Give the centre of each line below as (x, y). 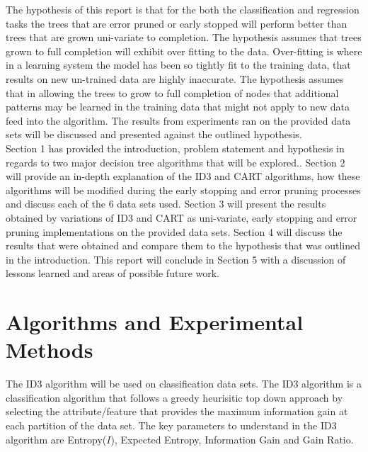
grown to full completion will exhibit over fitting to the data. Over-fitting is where (184, 51)
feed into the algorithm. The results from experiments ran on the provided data (178, 120)
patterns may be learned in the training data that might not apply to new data (178, 107)
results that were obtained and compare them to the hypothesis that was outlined (183, 245)
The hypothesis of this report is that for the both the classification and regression (183, 9)
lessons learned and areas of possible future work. (113, 273)
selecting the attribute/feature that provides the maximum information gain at (177, 411)
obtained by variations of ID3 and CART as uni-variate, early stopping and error (182, 217)
